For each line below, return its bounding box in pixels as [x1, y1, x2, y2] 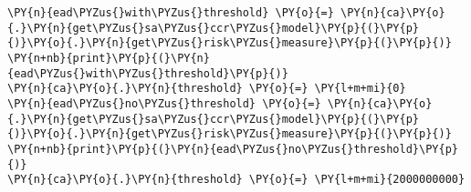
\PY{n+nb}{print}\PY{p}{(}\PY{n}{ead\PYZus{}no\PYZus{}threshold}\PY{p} [7, 142, 458, 156]
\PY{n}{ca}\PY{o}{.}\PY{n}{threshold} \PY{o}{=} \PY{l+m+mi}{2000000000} [7, 173, 466, 187]
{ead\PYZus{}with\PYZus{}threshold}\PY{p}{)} [7, 66, 288, 80]
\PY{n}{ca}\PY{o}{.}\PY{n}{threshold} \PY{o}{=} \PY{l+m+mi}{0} [7, 82, 406, 96]
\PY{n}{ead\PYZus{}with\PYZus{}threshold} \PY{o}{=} [7, 6, 334, 19]
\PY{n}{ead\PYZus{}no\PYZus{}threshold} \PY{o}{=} [7, 96, 321, 110]
